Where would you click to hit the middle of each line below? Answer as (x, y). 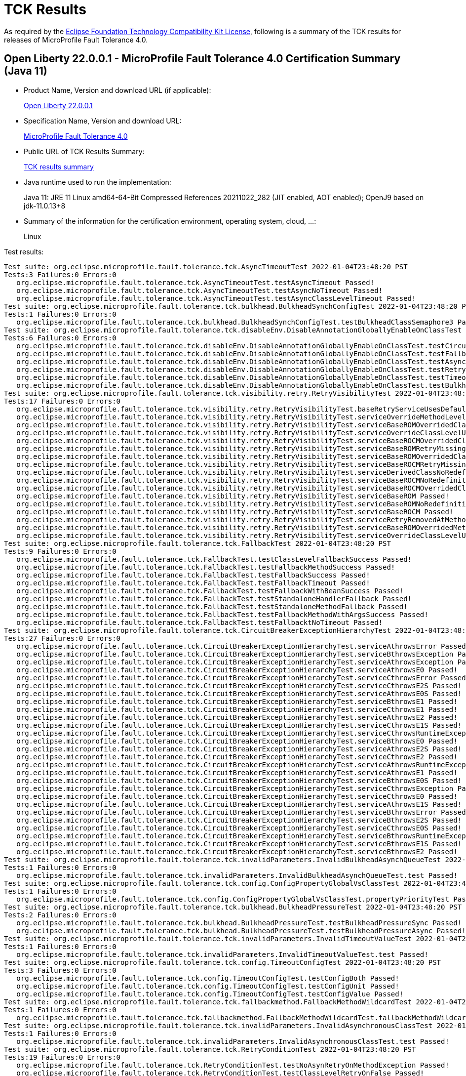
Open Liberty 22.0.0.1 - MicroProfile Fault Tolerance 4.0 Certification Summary (202, 59)
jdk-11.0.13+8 (45, 206)
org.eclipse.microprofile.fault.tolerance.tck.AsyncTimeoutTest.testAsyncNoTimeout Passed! (200, 290)
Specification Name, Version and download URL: (103, 121)
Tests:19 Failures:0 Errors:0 (62, 1057)
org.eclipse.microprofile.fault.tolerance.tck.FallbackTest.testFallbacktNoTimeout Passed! (200, 622)
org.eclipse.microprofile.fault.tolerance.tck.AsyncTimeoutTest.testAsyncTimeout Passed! (195, 282)
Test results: (24, 251)
